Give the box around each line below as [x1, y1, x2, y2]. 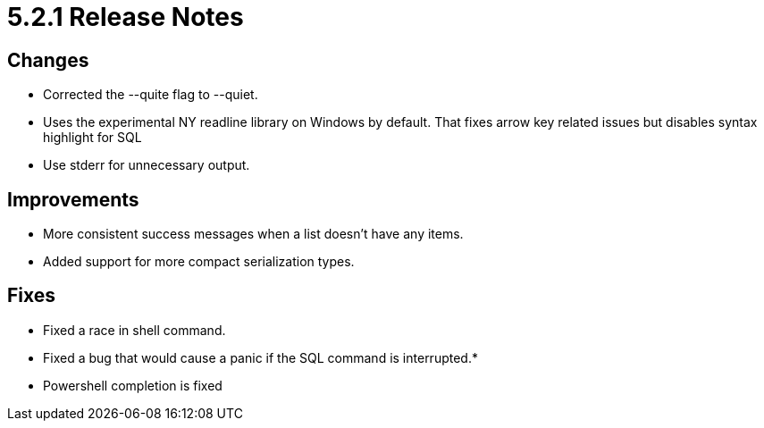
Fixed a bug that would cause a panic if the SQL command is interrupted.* [43, 349, 478, 365]
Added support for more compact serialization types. [43, 254, 355, 270]
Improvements [7, 188, 139, 211]
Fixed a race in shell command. [43, 322, 226, 338]
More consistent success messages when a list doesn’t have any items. [43, 226, 464, 242]
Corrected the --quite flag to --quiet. [43, 87, 258, 103]
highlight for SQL [43, 130, 142, 146]
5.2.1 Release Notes [7, 2, 244, 32]
